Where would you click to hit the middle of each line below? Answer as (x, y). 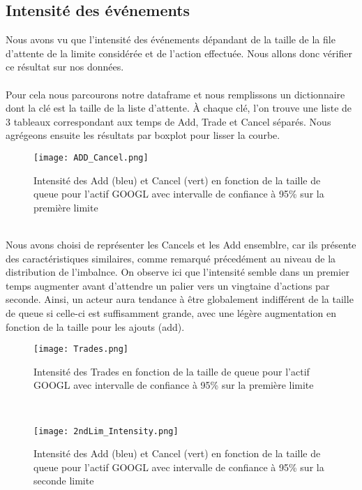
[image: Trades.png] (81, 349)
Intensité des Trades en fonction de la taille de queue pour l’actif (172, 371)
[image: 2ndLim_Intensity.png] (106, 431)
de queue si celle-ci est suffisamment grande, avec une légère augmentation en (171, 312)
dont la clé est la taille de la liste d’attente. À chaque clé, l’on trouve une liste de (179, 108)
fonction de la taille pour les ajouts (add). (95, 326)
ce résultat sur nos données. (65, 67)
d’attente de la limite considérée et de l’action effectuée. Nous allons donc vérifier (179, 53)
